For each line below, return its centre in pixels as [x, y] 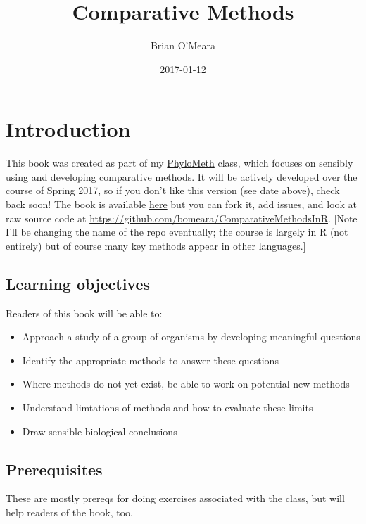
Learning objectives [78, 283]
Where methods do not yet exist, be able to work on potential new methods [186, 384]
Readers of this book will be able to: [84, 313]
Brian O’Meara [183, 45]
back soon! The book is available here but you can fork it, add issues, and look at [182, 204]
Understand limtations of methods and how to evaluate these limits [168, 407]
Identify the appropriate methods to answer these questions [150, 360]
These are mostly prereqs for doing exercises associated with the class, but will [175, 498]
